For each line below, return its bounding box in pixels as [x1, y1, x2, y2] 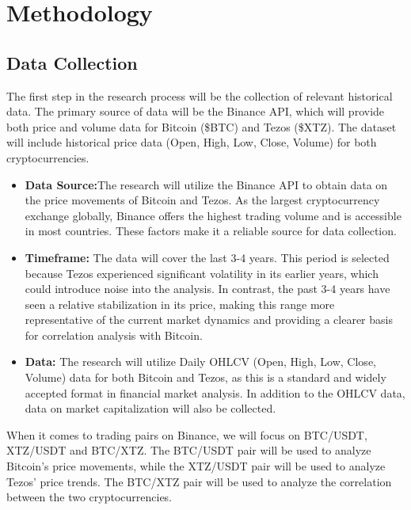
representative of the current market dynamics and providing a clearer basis [25, 311, 393, 328]
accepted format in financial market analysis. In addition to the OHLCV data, [25, 384, 405, 401]
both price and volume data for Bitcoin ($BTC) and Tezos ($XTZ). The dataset [6, 118, 397, 135]
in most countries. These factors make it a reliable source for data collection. [25, 223, 397, 239]
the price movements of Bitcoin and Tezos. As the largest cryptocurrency [25, 192, 380, 208]
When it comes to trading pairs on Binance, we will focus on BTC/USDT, [6, 426, 367, 443]
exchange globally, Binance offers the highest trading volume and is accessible [25, 207, 401, 223]
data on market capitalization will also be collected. [25, 400, 276, 417]
